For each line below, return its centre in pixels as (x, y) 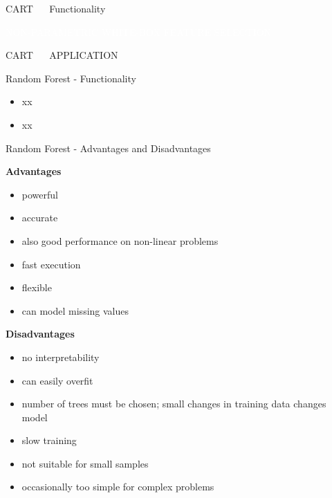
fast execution (51, 264)
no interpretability (61, 357)
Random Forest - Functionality (71, 78)
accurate (40, 218)
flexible (37, 287)
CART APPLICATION (62, 55)
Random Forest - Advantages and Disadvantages (108, 148)
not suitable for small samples (85, 463)
